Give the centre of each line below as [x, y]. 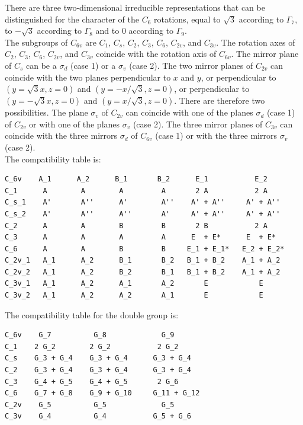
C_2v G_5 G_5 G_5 [90, 405]
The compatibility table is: [53, 159]
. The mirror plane [265, 54]
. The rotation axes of [256, 42]
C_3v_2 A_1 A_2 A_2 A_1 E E [134, 295]
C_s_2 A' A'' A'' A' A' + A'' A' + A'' [143, 214]
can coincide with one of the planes [189, 112]
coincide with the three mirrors [61, 135]
